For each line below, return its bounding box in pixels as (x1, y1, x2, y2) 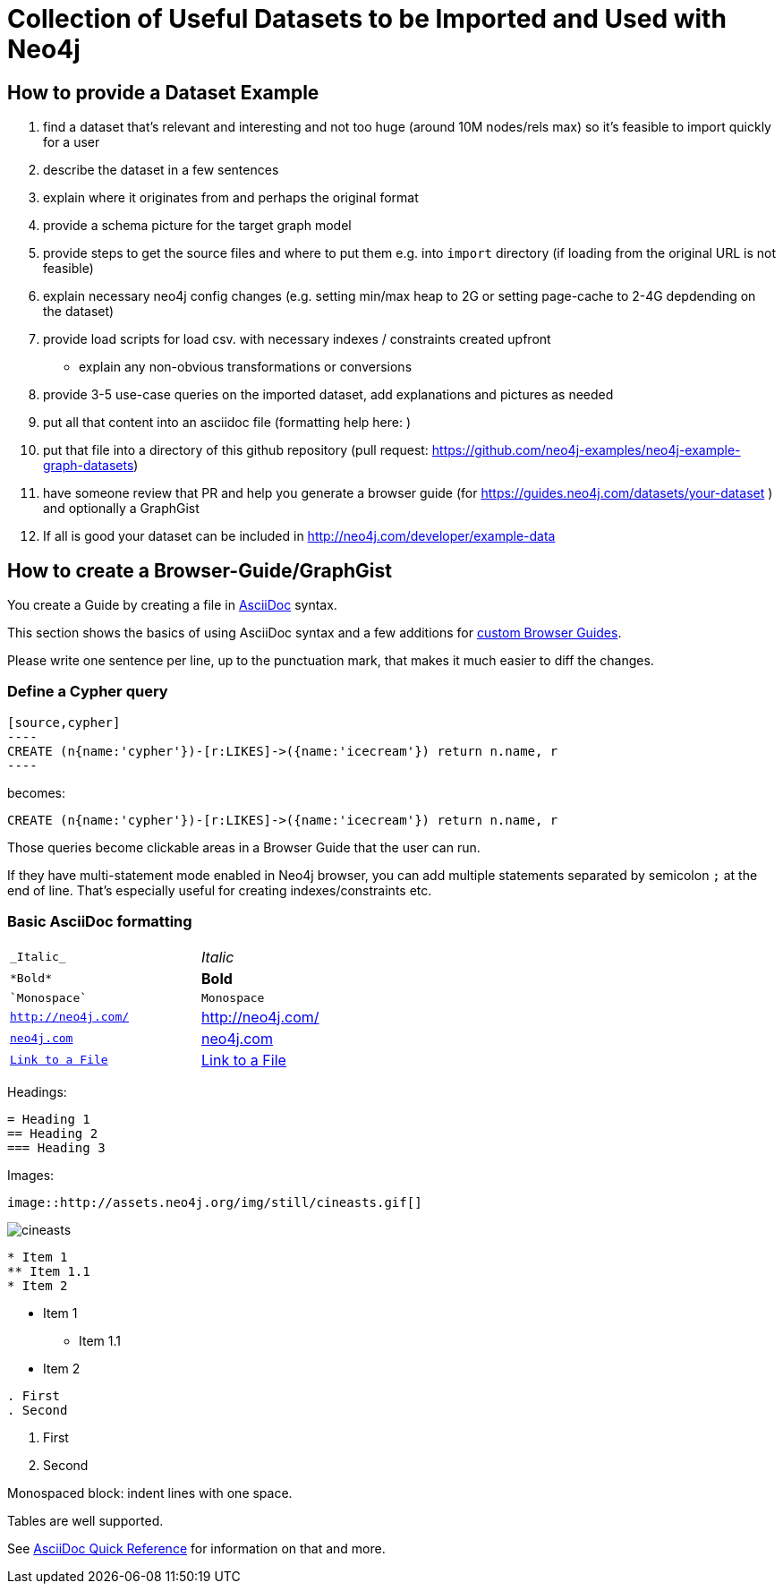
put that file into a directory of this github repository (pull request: (43, 442, 429, 458)
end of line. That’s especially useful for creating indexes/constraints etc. (7, 882, 432, 898)
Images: (7, 1167, 55, 1183)
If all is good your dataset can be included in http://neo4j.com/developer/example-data (43, 528, 556, 544)
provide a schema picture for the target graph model (43, 218, 352, 234)
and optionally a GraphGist (43, 500, 200, 517)
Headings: (7, 1083, 67, 1099)
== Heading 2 (7, 1125, 98, 1141)
